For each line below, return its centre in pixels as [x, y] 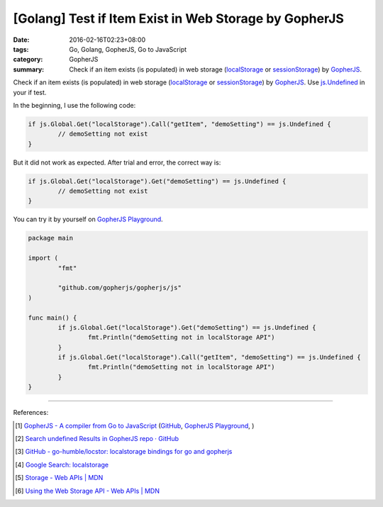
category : [28, 60]
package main [51, 238]
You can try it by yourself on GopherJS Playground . [88, 219]
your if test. [30, 92]
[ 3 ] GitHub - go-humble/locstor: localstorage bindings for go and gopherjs [124, 452]
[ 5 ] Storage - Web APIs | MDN [59, 478]
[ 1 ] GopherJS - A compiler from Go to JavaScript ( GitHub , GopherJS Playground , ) [135, 425]
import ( [43, 258]
